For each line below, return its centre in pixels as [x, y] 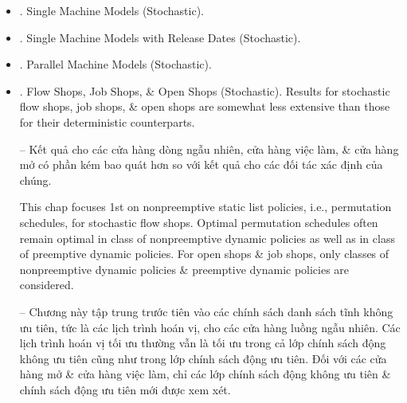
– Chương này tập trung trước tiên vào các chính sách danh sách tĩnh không [206, 311]
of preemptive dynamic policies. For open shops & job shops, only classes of [204, 254]
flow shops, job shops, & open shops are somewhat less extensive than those [205, 106]
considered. [47, 285]
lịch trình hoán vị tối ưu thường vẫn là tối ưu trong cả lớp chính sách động [203, 343]
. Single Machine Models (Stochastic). [112, 10]
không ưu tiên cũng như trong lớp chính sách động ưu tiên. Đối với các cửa [203, 358]
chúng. [35, 180]
